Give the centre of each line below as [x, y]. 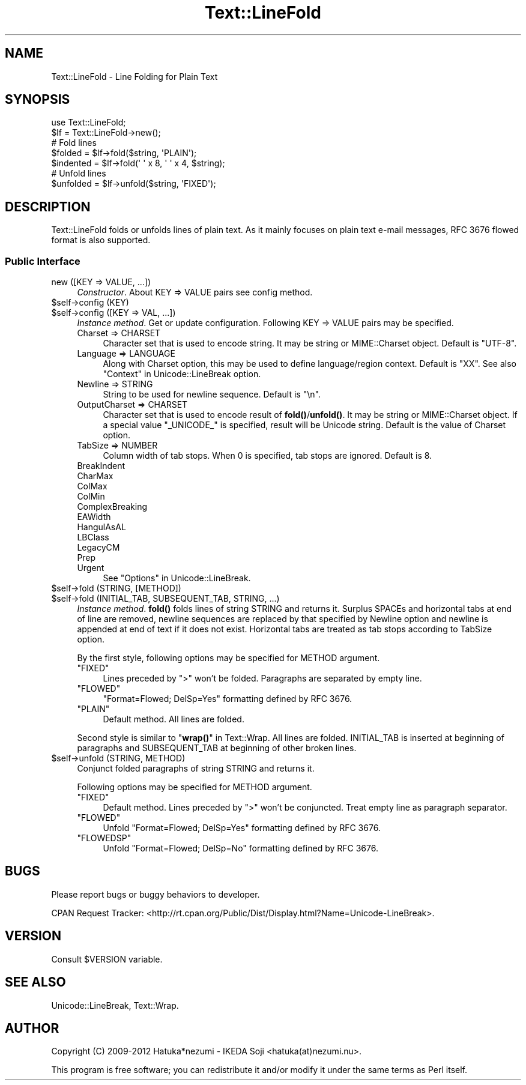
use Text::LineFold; [89, 122]
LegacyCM [98, 548]
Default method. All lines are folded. [174, 719]
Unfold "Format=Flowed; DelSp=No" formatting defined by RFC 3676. [240, 848]
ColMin [91, 497]
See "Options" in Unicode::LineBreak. [177, 578]
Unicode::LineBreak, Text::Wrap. [115, 1005]
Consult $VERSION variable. [107, 959]
